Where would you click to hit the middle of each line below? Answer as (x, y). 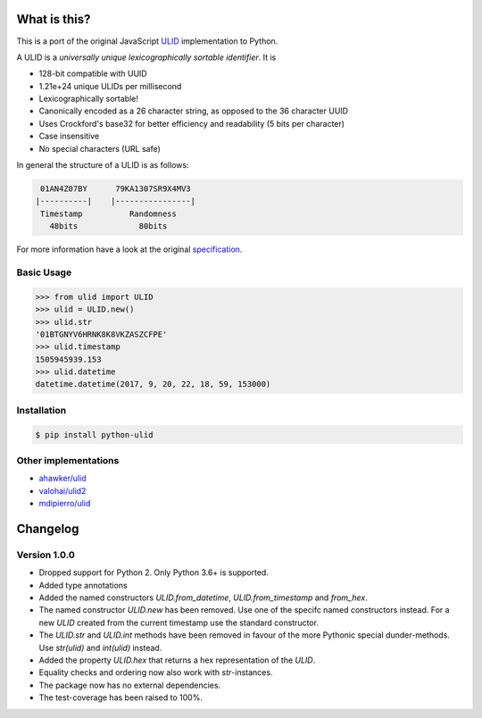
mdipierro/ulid (65, 504)
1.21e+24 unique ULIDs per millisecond (110, 86)
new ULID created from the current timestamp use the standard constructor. (179, 622)
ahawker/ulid (62, 479)
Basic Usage (44, 272)
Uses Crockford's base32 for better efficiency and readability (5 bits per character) (192, 123)
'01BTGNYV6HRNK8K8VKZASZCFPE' (101, 334)
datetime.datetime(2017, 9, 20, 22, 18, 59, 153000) (153, 384)
